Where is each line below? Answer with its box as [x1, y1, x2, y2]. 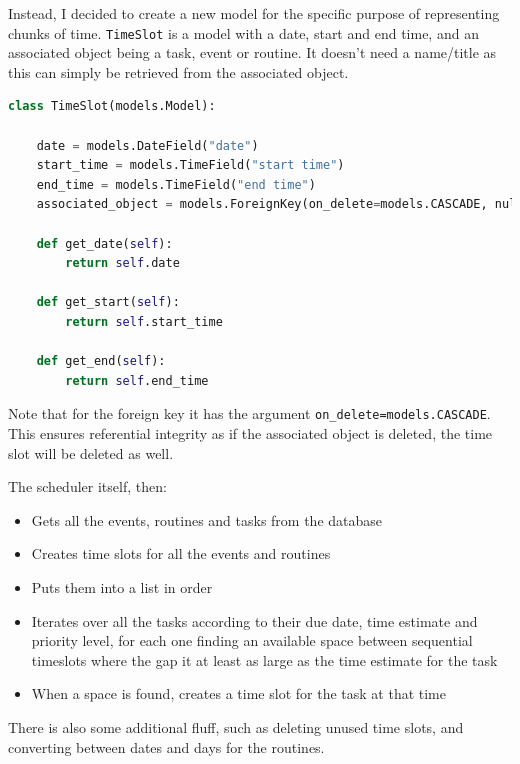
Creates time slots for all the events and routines [31, 543, 331, 564]
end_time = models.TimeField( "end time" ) [36, 177, 316, 192]
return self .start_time [65, 314, 223, 329]
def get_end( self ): [36, 354, 166, 369]
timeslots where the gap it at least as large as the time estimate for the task [31, 649, 498, 670]
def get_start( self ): [36, 295, 180, 310]
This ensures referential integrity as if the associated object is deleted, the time [8, 423, 493, 443]
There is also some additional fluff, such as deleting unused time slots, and [8, 716, 464, 737]
